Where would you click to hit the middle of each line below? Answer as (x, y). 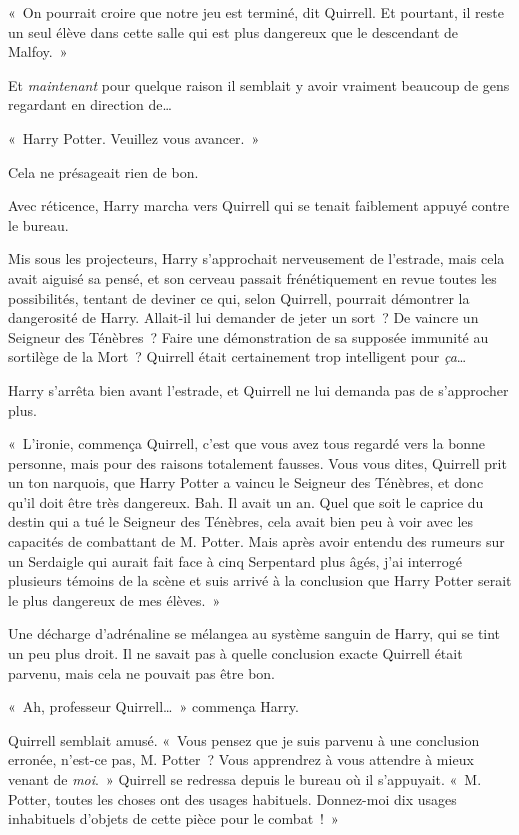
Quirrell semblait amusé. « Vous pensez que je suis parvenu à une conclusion (244, 739)
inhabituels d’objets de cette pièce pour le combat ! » (173, 818)
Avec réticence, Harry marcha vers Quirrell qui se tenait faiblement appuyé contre (259, 205)
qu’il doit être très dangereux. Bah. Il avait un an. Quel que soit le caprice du (246, 501)
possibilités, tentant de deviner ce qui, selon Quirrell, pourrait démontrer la (239, 297)
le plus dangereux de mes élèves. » (114, 599)
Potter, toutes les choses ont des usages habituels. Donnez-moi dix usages (232, 798)
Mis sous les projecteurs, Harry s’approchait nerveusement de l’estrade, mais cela (256, 258)
